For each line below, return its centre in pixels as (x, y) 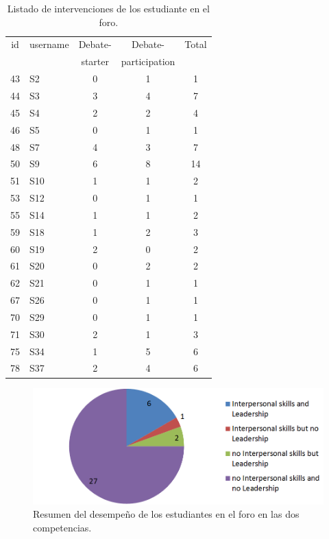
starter (95, 61)
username (49, 44)
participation (148, 61)
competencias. (62, 527)
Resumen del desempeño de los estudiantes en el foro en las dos (166, 514)
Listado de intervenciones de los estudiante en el (108, 8)
